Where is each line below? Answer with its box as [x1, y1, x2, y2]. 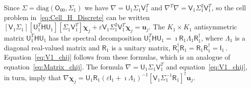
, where [201, 32, 223, 43]
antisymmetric [194, 22, 237, 32]
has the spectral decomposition [49, 32, 142, 43]
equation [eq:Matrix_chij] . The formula [4, 61, 124, 71]
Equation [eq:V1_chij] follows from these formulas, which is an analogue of [4, 52, 230, 62]
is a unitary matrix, [111, 42, 171, 52]
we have [84, 2, 108, 12]
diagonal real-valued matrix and [4, 42, 100, 52]
